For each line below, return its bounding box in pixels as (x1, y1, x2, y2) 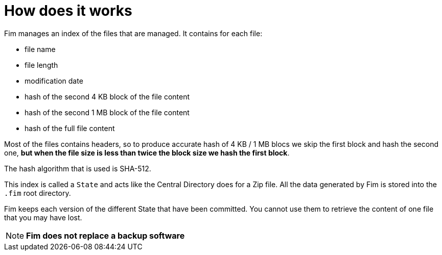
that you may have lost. (4, 213, 82, 222)
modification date (25, 76, 83, 85)
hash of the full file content (25, 123, 115, 133)
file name (25, 44, 56, 54)
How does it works (4, 2, 132, 19)
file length (25, 60, 58, 69)
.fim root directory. (4, 188, 71, 197)
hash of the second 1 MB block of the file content (25, 108, 190, 117)
